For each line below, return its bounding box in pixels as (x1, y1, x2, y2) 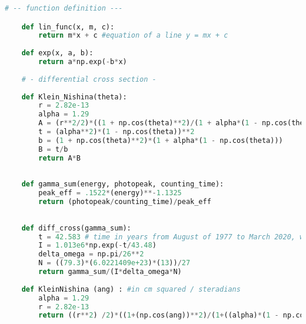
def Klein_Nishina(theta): (21, 92, 127, 101)
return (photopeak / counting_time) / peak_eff (38, 198, 211, 206)
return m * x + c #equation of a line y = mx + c (38, 31, 228, 40)
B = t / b (38, 145, 68, 153)
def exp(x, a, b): (21, 49, 94, 58)
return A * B (38, 153, 81, 162)
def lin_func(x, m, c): (21, 22, 115, 31)
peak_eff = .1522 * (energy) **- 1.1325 (38, 189, 182, 198)
